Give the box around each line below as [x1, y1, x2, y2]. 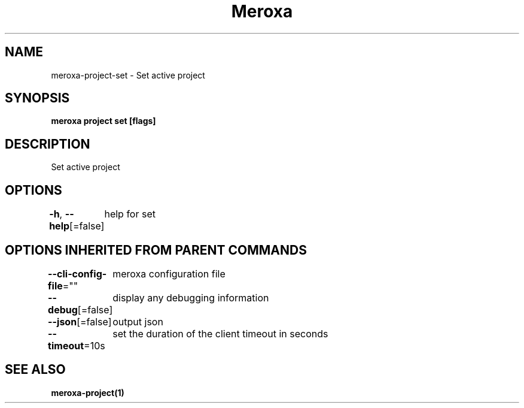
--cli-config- [48, 267, 107, 280]
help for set [104, 208, 156, 220]
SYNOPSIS [5, 90, 70, 106]
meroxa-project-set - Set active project [51, 69, 205, 80]
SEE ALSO [5, 362, 66, 377]
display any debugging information [112, 291, 269, 304]
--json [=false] [48, 315, 112, 328]
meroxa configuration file [112, 267, 226, 280]
